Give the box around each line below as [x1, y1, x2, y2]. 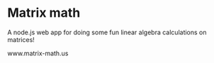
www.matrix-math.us [7, 49, 69, 57]
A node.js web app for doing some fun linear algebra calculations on [7, 28, 207, 36]
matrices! [7, 35, 35, 43]
